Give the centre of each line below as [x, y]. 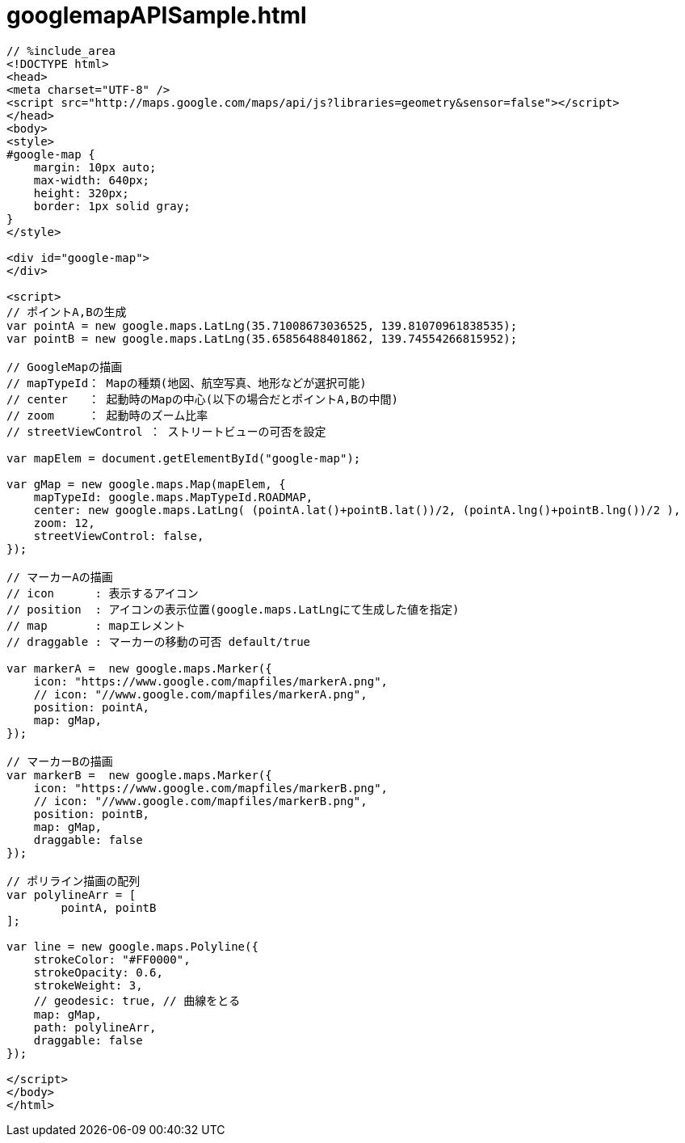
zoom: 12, [64, 523]
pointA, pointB [109, 907]
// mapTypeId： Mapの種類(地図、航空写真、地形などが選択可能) [187, 383]
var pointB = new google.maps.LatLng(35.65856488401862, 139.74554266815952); [262, 338]
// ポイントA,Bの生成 [67, 312]
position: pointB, [92, 814]
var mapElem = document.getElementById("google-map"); [184, 458]
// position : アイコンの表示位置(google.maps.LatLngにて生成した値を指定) [233, 609]
